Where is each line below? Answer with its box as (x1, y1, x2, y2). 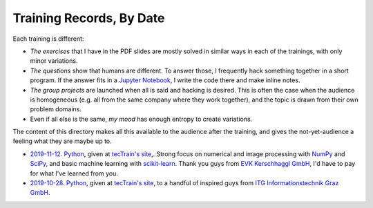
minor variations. (30, 57, 78, 65)
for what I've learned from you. (30, 169, 119, 178)
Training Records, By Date (12, 10, 165, 26)
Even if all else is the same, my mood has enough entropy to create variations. (30, 115, 253, 123)
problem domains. (30, 105, 82, 113)
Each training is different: (12, 35, 84, 43)
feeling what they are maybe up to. (12, 137, 112, 145)
